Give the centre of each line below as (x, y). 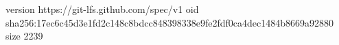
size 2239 (24, 36)
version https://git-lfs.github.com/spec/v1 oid (102, 9)
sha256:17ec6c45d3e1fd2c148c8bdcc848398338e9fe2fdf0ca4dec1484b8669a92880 (170, 22)
